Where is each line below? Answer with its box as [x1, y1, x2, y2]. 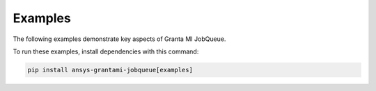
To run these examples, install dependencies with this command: [13, 47, 199, 56]
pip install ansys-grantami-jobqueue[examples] [27, 66, 193, 74]
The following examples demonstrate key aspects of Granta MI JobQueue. [13, 35, 226, 43]
